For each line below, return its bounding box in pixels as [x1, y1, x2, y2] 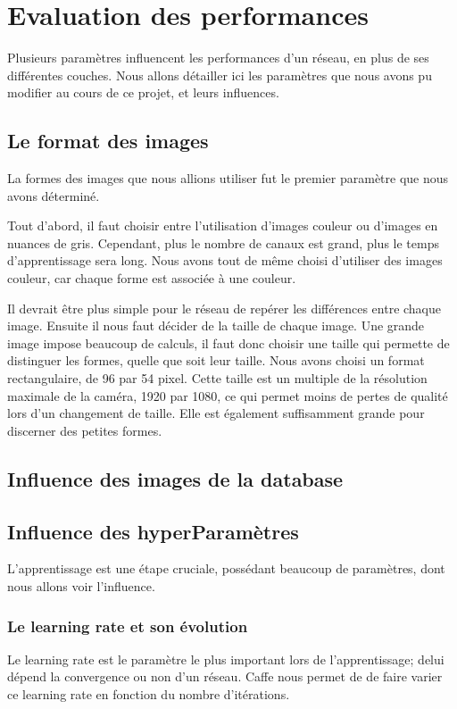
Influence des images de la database [7, 464, 344, 492]
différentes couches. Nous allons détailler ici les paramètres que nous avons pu [7, 65, 432, 84]
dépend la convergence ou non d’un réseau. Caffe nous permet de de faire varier [7, 667, 443, 686]
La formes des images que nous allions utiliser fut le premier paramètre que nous [7, 169, 449, 188]
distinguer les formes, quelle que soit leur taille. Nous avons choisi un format [7, 351, 425, 370]
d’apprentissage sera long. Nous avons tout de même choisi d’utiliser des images [7, 251, 443, 270]
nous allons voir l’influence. [7, 577, 155, 595]
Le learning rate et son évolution [7, 614, 248, 637]
